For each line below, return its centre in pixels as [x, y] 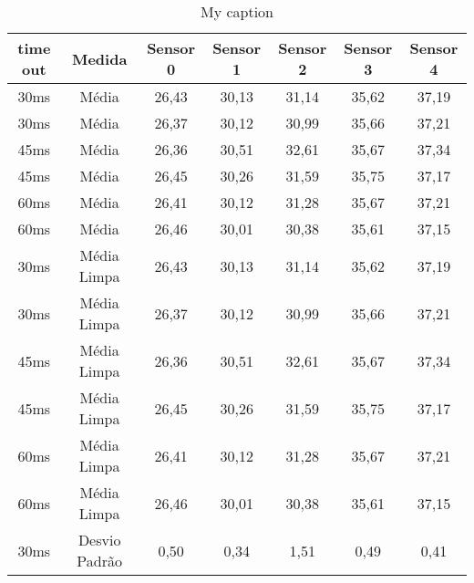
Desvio [99, 540]
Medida [99, 58]
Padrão [99, 561]
